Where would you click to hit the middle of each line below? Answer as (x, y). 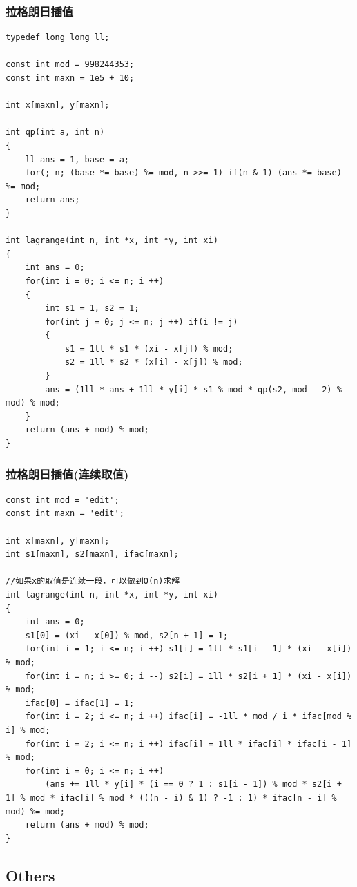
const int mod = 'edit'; (62, 500)
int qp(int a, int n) (55, 132)
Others (30, 875)
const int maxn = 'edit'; (65, 514)
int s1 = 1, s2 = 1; (92, 308)
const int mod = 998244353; (70, 65)
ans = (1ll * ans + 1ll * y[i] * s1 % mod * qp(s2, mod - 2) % (193, 389)
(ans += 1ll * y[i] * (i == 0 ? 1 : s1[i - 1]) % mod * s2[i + (193, 784)
